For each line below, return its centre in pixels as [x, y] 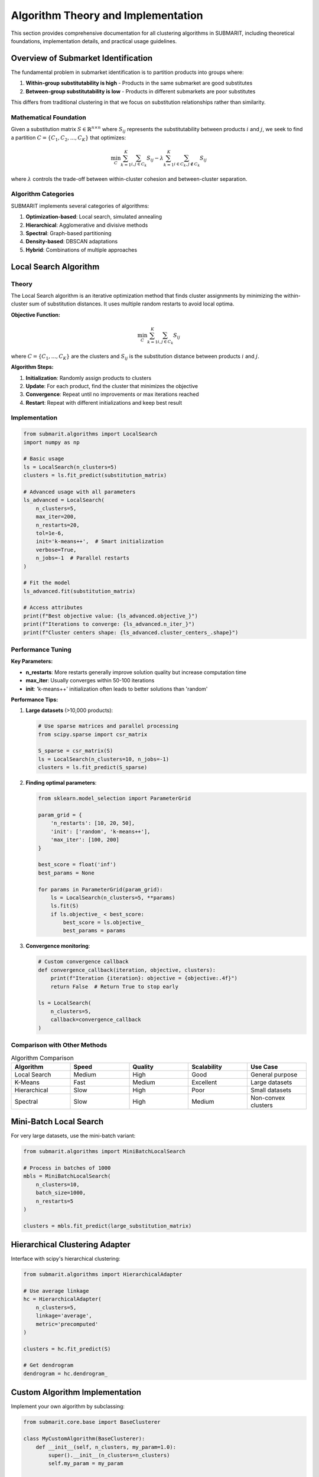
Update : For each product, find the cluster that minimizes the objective [112, 386]
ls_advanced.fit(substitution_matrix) [79, 591]
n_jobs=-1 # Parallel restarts [83, 558]
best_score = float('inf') [77, 865]
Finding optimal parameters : [61, 783]
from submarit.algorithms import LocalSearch [90, 434]
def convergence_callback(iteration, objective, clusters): [127, 970]
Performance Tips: [35, 700]
